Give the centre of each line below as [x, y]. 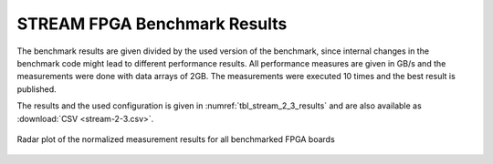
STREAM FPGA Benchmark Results [152, 24]
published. [37, 89]
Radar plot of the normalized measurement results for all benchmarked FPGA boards [176, 139]
